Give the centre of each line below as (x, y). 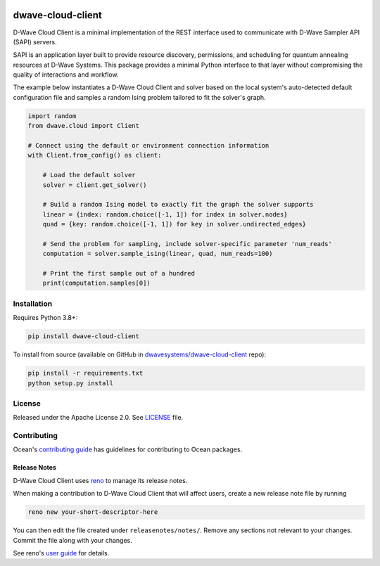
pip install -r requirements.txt (85, 373)
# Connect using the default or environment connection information (148, 146)
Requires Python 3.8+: (45, 318)
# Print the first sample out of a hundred (119, 274)
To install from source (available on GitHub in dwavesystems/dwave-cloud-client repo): (140, 354)
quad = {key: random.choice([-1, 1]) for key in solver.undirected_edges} (174, 224)
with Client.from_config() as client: (95, 155)
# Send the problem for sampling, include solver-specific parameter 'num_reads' (187, 244)
